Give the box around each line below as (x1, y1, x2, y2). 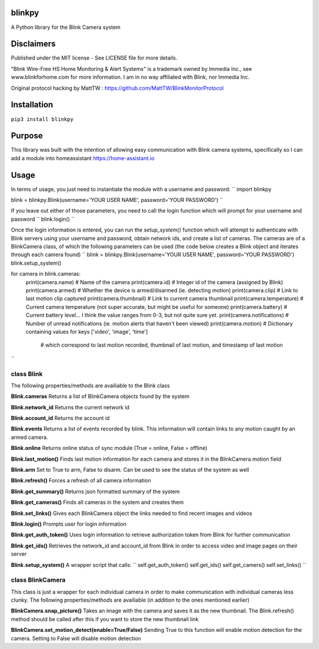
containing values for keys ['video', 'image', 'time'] (25, 328, 148, 335)
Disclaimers (11, 39, 56, 49)
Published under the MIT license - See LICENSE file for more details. (11, 54, 177, 61)
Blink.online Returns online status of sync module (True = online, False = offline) (11, 445, 208, 452)
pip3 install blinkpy (11, 116, 74, 122)
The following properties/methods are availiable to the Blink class (11, 381, 170, 389)
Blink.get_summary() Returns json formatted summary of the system (11, 488, 180, 495)
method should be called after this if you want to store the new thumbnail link (11, 615, 199, 622)
